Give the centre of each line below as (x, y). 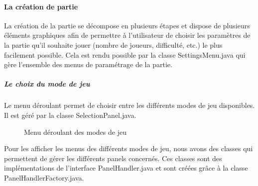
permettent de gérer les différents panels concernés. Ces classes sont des (113, 158)
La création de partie (41, 6)
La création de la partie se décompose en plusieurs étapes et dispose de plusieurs (127, 25)
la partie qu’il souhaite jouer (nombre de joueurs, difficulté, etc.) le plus (113, 45)
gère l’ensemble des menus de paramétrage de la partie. (88, 64)
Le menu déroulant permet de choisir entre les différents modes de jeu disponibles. (129, 105)
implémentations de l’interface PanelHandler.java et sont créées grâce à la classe (126, 168)
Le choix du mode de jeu (47, 84)
